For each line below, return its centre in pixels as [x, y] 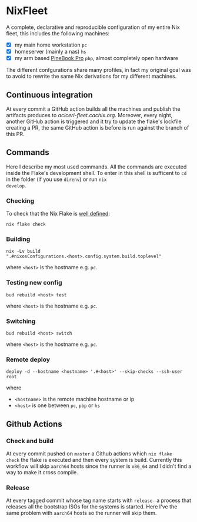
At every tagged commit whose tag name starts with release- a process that [99, 500]
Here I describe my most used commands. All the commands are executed [96, 167]
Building [18, 239]
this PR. [15, 134]
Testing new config [34, 283]
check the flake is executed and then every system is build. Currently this [94, 460]
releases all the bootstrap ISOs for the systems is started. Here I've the [92, 507]
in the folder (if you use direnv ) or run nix [56, 179]
